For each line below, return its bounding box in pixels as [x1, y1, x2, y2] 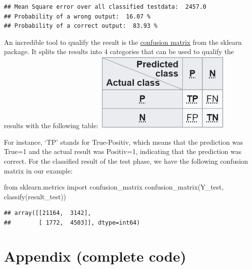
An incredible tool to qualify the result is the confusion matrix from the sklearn [4, 37, 242, 47]
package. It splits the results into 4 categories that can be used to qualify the [4, 46, 234, 57]
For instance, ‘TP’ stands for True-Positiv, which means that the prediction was [4, 136, 243, 147]
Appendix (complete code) [4, 246, 186, 266]
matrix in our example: [4, 165, 73, 175]
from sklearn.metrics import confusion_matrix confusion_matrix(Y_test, [4, 182, 224, 192]
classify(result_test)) [4, 191, 66, 201]
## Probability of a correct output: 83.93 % [4, 22, 157, 30]
